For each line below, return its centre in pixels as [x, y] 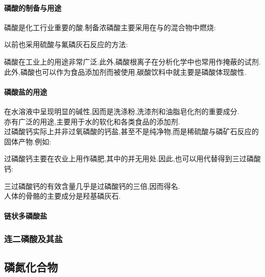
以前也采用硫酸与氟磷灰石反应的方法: [66, 44]
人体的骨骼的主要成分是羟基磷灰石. [62, 196]
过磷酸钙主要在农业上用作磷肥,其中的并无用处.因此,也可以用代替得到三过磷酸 [132, 158]
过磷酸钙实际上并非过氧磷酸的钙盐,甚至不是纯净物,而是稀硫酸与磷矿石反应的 [131, 131]
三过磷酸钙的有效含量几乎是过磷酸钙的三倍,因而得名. [92, 186]
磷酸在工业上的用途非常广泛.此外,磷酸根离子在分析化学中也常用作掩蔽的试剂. [132, 61]
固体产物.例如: [28, 141]
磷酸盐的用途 [26, 91]
